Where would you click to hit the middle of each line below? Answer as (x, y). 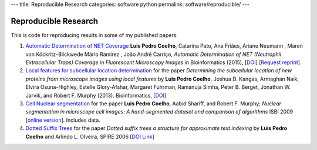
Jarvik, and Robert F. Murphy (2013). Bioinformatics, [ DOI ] (96, 95)
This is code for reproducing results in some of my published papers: (95, 35)
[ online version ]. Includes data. (63, 120)
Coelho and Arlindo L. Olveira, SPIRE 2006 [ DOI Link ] (90, 136)
